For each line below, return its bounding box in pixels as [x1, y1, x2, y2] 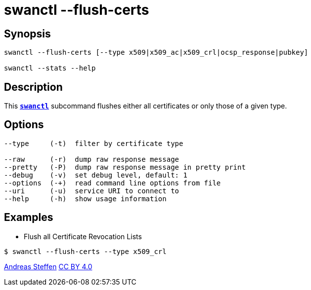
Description [4, 80, 63, 93]
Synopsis [4, 27, 51, 40]
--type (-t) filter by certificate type [4, 139, 183, 147]
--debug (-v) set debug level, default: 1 [4, 171, 187, 179]
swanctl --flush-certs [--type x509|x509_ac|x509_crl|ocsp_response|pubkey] [4, 48, 309, 57]
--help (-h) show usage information [4, 194, 167, 203]
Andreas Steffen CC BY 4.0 [4, 262, 92, 271]
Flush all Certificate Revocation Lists [24, 232, 142, 241]
